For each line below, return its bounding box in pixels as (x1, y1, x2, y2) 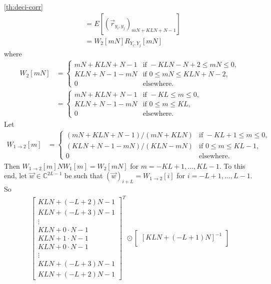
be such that (64, 170, 103, 181)
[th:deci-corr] (4, 1, 43, 11)
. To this (219, 160, 245, 171)
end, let (4, 170, 27, 181)
